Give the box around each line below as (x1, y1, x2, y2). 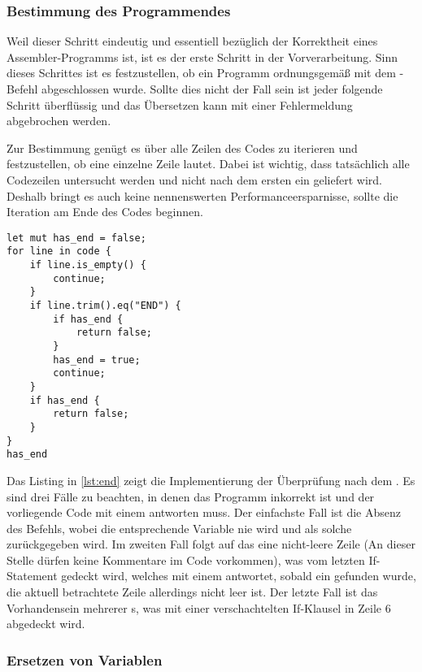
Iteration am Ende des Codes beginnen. (7, 203, 203, 220)
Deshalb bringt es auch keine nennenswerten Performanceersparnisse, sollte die (7, 187, 398, 204)
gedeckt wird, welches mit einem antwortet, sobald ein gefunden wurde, (61, 567, 416, 584)
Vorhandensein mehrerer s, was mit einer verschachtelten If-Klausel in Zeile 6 (7, 599, 391, 616)
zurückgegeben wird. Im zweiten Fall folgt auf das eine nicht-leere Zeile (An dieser (7, 535, 415, 553)
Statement (7, 567, 58, 584)
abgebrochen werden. (7, 112, 111, 129)
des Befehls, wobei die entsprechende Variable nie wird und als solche (7, 519, 352, 536)
